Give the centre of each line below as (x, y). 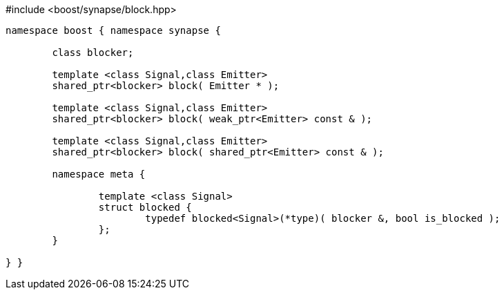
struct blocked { (145, 207)
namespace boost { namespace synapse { (113, 30)
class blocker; (93, 53)
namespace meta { (99, 174)
